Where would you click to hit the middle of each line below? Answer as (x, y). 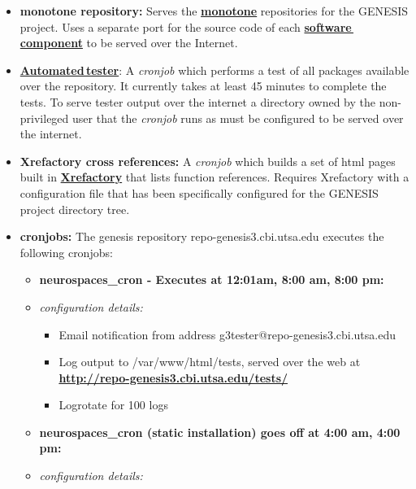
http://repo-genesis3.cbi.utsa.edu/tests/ (173, 377)
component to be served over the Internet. (129, 43)
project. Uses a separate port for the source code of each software (186, 26)
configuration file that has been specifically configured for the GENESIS (199, 192)
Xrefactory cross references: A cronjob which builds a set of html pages (208, 161)
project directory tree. (75, 209)
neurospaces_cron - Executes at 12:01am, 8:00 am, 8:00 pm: (212, 279)
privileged (44, 118)
